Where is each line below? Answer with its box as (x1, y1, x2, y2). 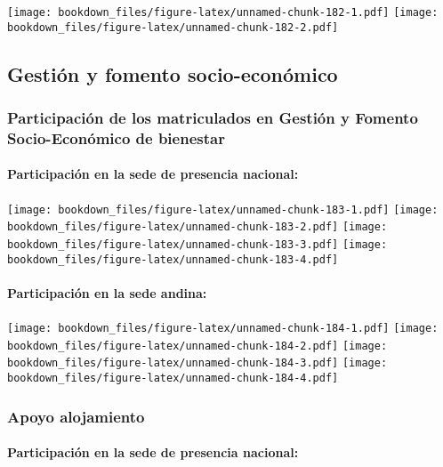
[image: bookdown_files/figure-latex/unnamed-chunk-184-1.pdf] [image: (7, 322, 439, 335)
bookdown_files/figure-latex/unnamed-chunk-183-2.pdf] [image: (7, 221, 388, 234)
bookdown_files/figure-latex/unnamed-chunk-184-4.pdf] (7, 372, 339, 385)
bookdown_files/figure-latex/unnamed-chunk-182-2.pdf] (7, 20, 339, 34)
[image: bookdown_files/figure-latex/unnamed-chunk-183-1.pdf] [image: (7, 203, 439, 216)
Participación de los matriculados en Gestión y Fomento (7, 107, 418, 129)
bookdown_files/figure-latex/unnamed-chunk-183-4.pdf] (7, 253, 339, 266)
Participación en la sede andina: (7, 283, 207, 302)
